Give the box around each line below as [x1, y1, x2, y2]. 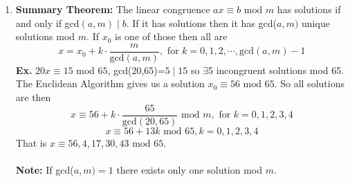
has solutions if [277, 2, 341, 16]
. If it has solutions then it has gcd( [126, 15, 277, 30]
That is [15, 135, 47, 149]
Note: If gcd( [15, 162, 74, 176]
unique [302, 15, 330, 30]
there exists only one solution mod [116, 162, 263, 176]
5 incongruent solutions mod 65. [208, 62, 344, 77]
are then [15, 90, 51, 104]
